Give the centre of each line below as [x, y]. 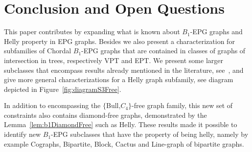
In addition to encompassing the [52, 105]
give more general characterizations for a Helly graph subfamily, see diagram [119, 79]
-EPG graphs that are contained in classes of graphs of [163, 51]
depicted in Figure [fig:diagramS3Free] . [63, 89]
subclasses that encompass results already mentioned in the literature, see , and [124, 70]
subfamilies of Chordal [38, 51]
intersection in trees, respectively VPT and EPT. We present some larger [114, 60]
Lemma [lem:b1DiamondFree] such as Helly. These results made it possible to [121, 124]
